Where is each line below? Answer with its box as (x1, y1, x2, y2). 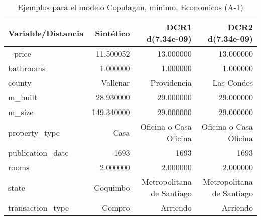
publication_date (8, 147, 69, 158)
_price (8, 48, 31, 59)
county (8, 77, 32, 88)
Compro (102, 202, 130, 213)
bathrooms (8, 62, 46, 74)
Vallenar (101, 77, 130, 88)
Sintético (95, 27, 130, 39)
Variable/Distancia (8, 27, 84, 39)
